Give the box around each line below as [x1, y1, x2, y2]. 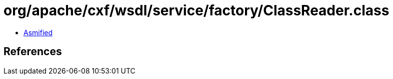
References [3, 45, 62, 58]
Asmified [23, 28, 53, 37]
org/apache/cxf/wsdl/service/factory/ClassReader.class [3, 2, 389, 19]
